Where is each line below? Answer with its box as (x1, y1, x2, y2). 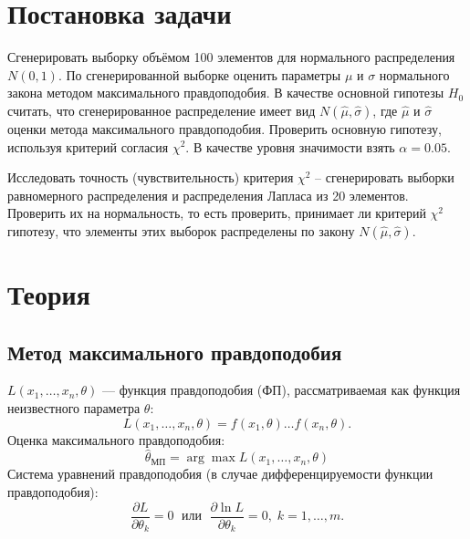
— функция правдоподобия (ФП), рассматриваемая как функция (102, 380, 461, 399)
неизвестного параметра (7, 399, 141, 418)
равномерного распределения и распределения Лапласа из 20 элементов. (7, 185, 409, 204)
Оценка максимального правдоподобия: (7, 430, 225, 449)
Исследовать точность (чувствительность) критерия (7, 168, 294, 187)
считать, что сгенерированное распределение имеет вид (7, 100, 316, 119)
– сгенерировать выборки (315, 168, 454, 187)
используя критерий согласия (7, 137, 169, 156)
